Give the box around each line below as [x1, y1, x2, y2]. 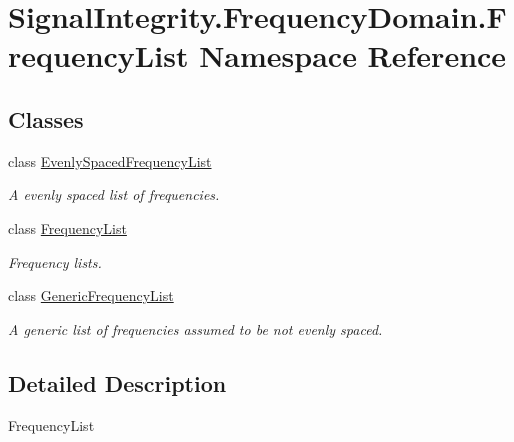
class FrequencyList [8, 217, 127, 238]
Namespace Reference [199, 35, 507, 76]
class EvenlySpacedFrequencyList [8, 150, 212, 171]
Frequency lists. [8, 251, 102, 272]
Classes [8, 103, 84, 134]
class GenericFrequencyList [8, 285, 174, 306]
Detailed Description [8, 367, 227, 398]
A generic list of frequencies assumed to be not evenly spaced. [8, 318, 383, 339]
